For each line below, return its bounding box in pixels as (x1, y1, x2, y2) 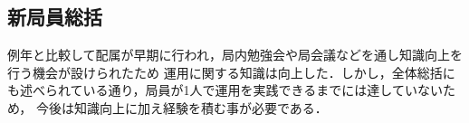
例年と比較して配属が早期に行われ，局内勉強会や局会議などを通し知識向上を (7, 45, 463, 64)
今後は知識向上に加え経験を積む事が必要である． (35, 98, 328, 117)
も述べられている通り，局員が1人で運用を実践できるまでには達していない (7, 80, 443, 99)
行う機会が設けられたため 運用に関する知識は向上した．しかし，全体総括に (7, 62, 455, 81)
